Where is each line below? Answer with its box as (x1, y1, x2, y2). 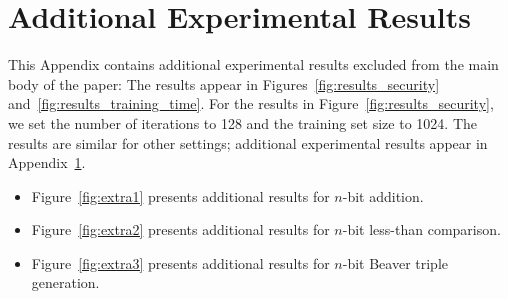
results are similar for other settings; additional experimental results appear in (8, 132, 488, 153)
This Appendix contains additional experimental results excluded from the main (8, 54, 499, 75)
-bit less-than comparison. (342, 219, 501, 240)
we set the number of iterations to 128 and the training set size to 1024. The (8, 112, 477, 133)
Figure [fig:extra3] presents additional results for (31, 252, 330, 273)
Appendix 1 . (8, 152, 86, 173)
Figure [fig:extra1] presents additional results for (31, 185, 330, 206)
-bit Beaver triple (342, 252, 449, 273)
